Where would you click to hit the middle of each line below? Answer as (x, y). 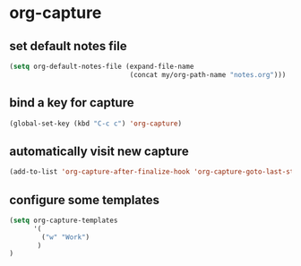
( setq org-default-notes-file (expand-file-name (102, 66)
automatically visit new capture (99, 151)
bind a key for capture (72, 103)
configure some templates (84, 200)
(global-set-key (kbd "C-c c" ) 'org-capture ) (95, 124)
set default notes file (68, 46)
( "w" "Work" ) (66, 237)
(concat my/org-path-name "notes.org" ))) (208, 74)
